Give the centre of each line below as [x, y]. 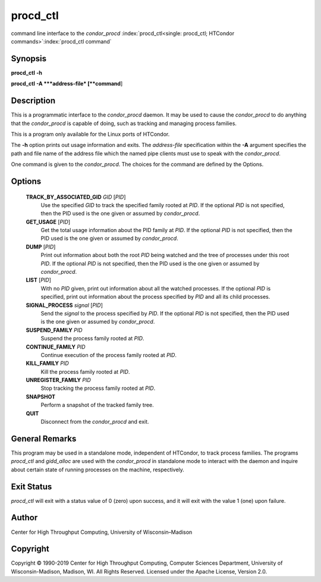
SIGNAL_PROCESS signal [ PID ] [64, 305]
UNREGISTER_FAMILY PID [59, 380]
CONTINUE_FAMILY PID [56, 347]
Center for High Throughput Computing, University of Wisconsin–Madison [102, 532]
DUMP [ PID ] [41, 246]
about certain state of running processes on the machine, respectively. [97, 470]
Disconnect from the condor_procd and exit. [95, 422]
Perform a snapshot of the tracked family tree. [97, 405]
